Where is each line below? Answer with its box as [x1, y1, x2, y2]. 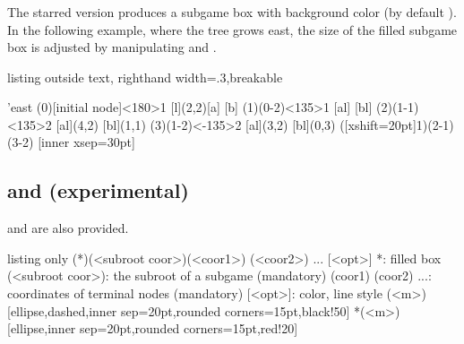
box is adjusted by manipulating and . [7, 38, 217, 56]
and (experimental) [7, 176, 189, 204]
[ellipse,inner [7, 319, 76, 338]
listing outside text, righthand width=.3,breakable [7, 67, 283, 86]
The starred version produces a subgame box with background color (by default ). [7, 2, 457, 21]
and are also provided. [7, 219, 129, 237]
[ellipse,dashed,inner [7, 301, 117, 320]
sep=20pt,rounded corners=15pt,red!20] [80, 319, 298, 338]
